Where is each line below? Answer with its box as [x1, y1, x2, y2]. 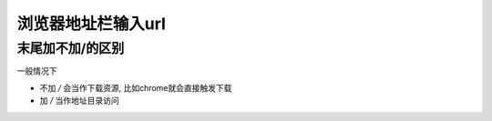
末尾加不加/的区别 [16, 40, 125, 56]
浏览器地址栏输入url [16, 14, 166, 34]
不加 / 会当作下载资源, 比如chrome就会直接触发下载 [39, 82, 232, 93]
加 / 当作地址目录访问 [39, 96, 119, 106]
